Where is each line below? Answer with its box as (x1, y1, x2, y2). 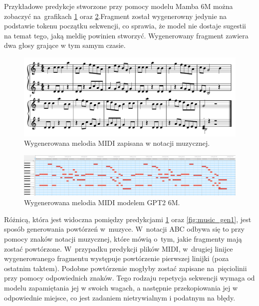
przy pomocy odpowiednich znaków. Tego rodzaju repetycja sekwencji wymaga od (4, 273, 255, 283)
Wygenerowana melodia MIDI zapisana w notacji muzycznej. (24, 138, 210, 148)
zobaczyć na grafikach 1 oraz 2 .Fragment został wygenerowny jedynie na (4, 10, 227, 21)
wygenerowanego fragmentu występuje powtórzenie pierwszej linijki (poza (4, 253, 229, 264)
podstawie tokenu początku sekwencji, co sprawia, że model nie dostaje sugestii (4, 20, 247, 31)
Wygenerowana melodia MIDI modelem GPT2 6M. (24, 197, 180, 208)
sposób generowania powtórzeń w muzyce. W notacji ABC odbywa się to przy (4, 224, 245, 234)
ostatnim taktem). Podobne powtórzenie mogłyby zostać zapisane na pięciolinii (4, 263, 247, 273)
